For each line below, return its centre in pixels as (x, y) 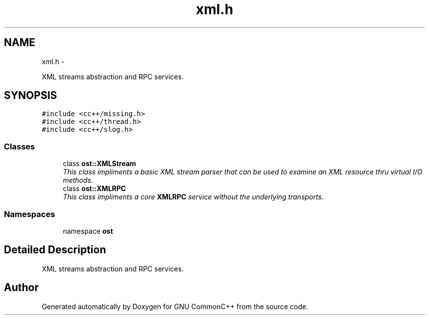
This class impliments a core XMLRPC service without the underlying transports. (193, 197)
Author (21, 288)
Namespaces (30, 214)
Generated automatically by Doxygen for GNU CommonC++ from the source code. (175, 306)
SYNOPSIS (31, 96)
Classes (20, 146)
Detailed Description (55, 250)
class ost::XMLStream (99, 164)
